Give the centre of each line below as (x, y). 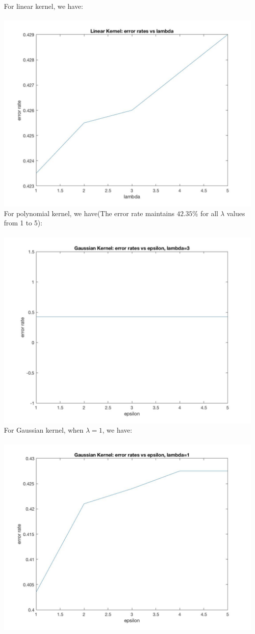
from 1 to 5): (23, 223)
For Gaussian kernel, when (44, 430)
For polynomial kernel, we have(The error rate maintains (89, 213)
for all (209, 213)
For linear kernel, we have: (44, 6)
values (236, 213)
